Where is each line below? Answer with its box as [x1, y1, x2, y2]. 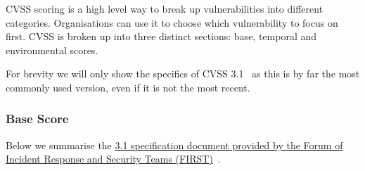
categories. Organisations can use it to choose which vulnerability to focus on [6, 15, 338, 30]
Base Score [6, 110, 69, 127]
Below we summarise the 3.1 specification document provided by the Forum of [6, 137, 343, 152]
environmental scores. [6, 42, 98, 57]
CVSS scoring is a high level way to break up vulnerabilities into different [6, 1, 324, 15]
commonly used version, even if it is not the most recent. [6, 80, 250, 94]
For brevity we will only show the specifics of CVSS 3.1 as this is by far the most [6, 66, 360, 81]
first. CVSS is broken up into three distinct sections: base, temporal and [6, 29, 317, 44]
